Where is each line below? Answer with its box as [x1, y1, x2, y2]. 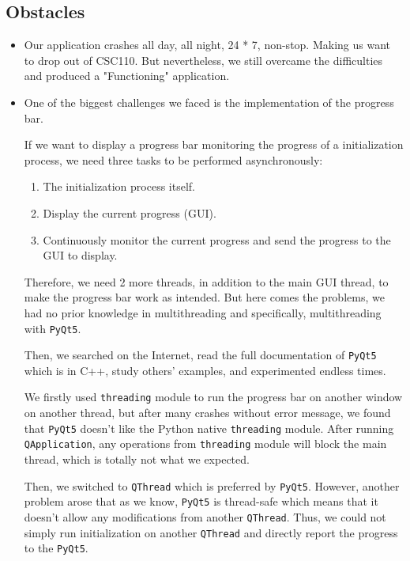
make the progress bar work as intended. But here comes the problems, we [24, 289, 385, 305]
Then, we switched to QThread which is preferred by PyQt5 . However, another [24, 477, 400, 494]
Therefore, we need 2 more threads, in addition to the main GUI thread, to [24, 273, 389, 290]
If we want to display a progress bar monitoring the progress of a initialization [24, 136, 404, 153]
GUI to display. [43, 247, 118, 263]
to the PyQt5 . [24, 540, 88, 556]
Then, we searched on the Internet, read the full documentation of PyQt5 [24, 347, 377, 363]
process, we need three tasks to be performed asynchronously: [24, 151, 323, 168]
